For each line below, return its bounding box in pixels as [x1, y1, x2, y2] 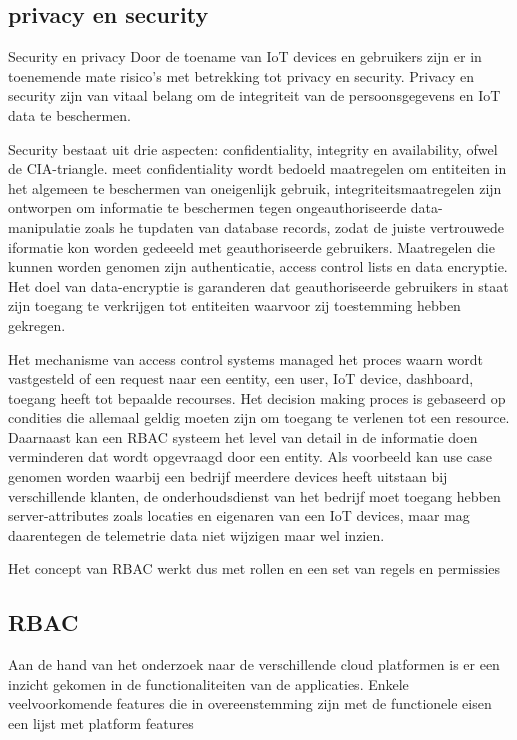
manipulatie [8, 216, 81, 237]
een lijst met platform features [8, 713, 194, 734]
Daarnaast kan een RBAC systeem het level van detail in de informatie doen [8, 426, 478, 447]
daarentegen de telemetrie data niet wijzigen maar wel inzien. [8, 524, 385, 545]
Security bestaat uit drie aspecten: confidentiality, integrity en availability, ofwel [8, 138, 498, 159]
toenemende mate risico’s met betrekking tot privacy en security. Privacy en [8, 65, 475, 86]
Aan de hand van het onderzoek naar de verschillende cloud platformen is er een [8, 654, 500, 675]
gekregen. [8, 314, 66, 335]
